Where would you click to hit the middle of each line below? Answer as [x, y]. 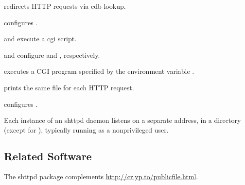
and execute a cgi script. [40, 39]
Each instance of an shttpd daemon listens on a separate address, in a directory [122, 120]
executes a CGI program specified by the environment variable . [99, 71]
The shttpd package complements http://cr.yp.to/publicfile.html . [101, 176]
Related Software [48, 156]
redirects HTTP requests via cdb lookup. [65, 6]
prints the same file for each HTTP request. [69, 87]
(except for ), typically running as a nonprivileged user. [86, 129]
